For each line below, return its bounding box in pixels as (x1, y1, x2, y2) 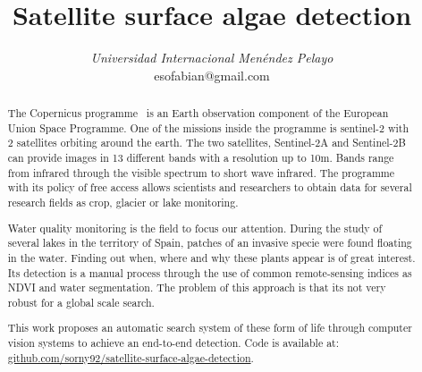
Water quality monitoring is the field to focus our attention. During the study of (7, 220, 383, 235)
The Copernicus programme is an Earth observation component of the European (7, 106, 389, 121)
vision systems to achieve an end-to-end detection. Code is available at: (7, 335, 340, 351)
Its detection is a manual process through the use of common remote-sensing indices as (7, 265, 412, 280)
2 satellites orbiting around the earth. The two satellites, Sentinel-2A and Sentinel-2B (7, 135, 406, 150)
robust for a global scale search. (7, 294, 155, 309)
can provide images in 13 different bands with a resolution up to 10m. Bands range (7, 150, 394, 165)
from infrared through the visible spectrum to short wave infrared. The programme (7, 165, 395, 180)
